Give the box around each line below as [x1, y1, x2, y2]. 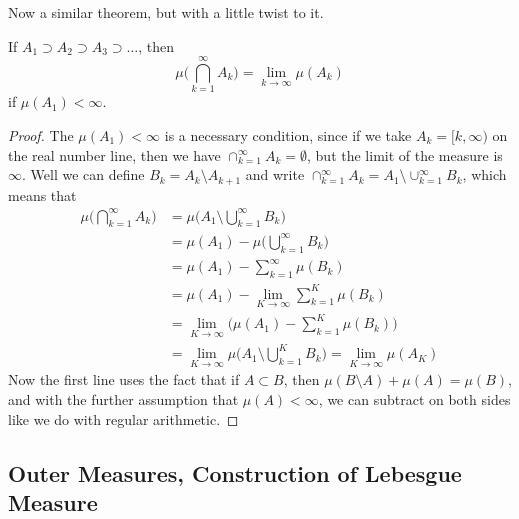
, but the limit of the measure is [307, 144, 503, 165]
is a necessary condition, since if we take [164, 124, 412, 145]
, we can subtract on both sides [318, 388, 511, 409]
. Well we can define [22, 164, 145, 185]
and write [245, 164, 305, 185]
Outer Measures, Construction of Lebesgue [8, 457, 462, 488]
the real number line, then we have [8, 144, 221, 165]
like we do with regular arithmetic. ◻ [8, 408, 239, 429]
